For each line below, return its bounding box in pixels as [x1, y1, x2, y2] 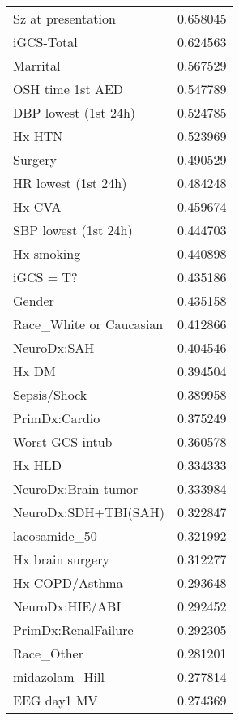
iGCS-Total [13, 32, 78, 51]
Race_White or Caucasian [13, 315, 164, 333]
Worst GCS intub [13, 432, 113, 451]
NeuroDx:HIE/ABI [13, 597, 122, 615]
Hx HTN [13, 126, 63, 145]
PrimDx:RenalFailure [13, 620, 134, 639]
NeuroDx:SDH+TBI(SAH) [13, 503, 164, 521]
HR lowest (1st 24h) [13, 174, 127, 192]
